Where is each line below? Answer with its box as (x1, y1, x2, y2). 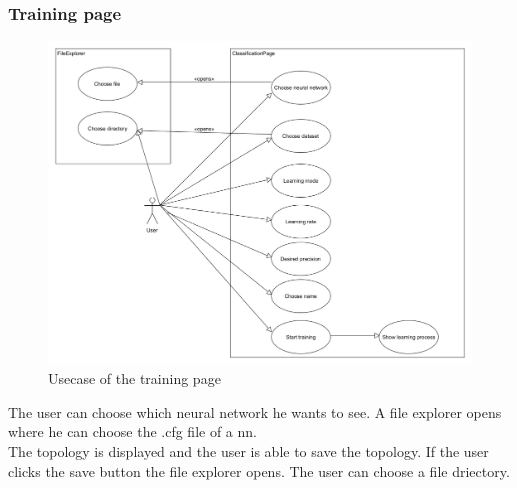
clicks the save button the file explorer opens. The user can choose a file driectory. (8, 460, 510, 481)
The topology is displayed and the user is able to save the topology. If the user (8, 440, 489, 461)
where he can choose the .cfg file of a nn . (8, 421, 257, 442)
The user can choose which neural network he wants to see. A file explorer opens (8, 401, 502, 422)
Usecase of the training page (48, 368, 221, 389)
